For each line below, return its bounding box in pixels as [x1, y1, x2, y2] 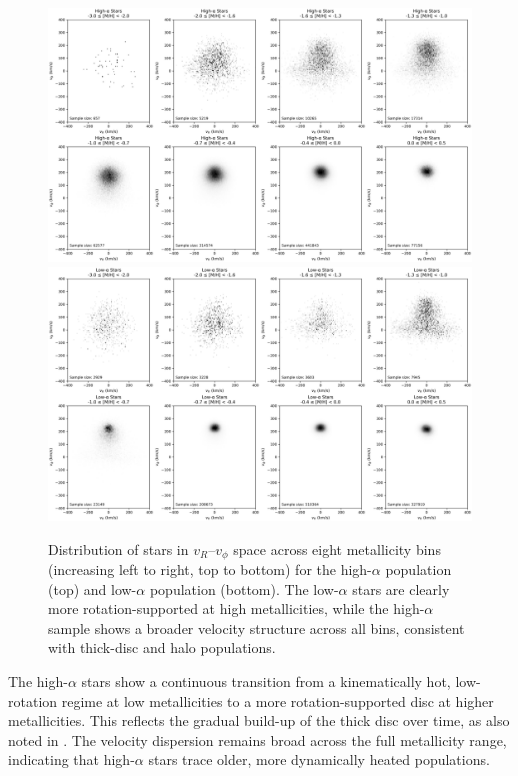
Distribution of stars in [48, 538, 189, 559]
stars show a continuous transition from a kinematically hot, [81, 671, 451, 692]
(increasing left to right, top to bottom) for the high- [48, 559, 372, 580]
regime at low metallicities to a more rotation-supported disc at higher [61, 690, 494, 711]
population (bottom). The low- [149, 578, 339, 599]
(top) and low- [48, 578, 137, 599]
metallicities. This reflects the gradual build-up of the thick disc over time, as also [8, 710, 510, 731]
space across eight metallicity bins [233, 538, 441, 559]
